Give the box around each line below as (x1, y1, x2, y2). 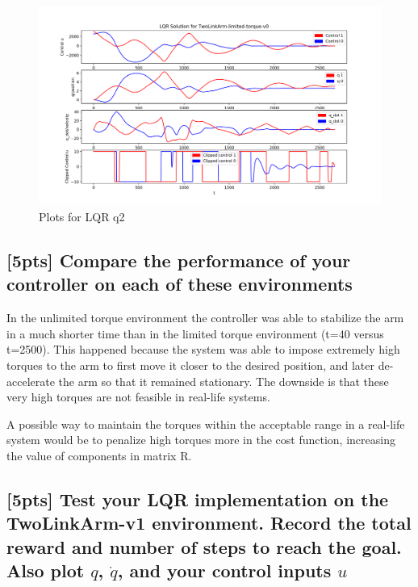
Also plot (6, 558, 85, 583)
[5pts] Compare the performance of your (6, 247, 351, 272)
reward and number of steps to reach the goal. (6, 534, 402, 559)
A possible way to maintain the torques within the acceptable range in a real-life (6, 415, 405, 432)
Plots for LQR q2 (39, 208, 125, 224)
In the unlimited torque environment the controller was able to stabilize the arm (6, 309, 404, 326)
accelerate (6, 372, 55, 389)
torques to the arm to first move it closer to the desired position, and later (6, 356, 374, 373)
